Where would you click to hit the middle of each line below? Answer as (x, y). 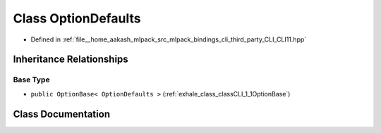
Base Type (31, 80)
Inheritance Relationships (71, 59)
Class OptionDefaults (77, 18)
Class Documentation (62, 114)
